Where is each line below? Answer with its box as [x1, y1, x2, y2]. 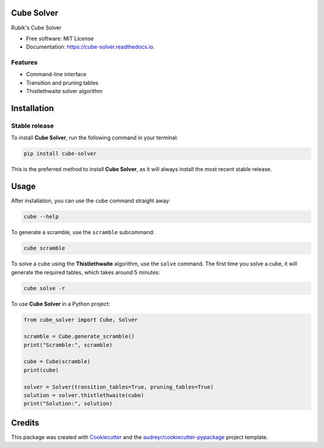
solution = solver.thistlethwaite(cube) [23, 392, 144, 399]
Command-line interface [26, 71, 87, 78]
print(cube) [23, 366, 59, 374]
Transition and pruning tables [26, 79, 99, 86]
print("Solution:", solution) [23, 400, 113, 407]
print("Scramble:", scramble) [23, 341, 113, 348]
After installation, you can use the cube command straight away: [11, 197, 171, 204]
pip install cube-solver [23, 150, 97, 157]
